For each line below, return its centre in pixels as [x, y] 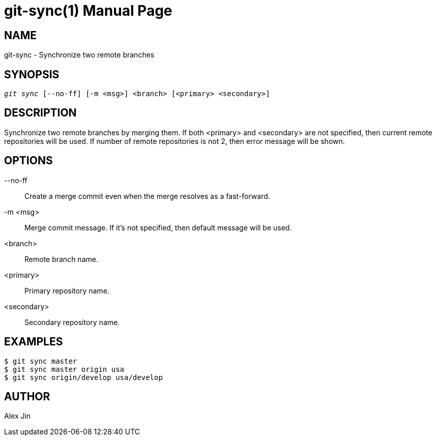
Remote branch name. [61, 259]
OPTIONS [28, 161]
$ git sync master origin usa [64, 369]
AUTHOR [27, 396]
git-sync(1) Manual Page [88, 11]
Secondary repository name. [72, 322]
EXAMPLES [34, 342]
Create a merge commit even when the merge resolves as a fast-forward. [147, 196]
